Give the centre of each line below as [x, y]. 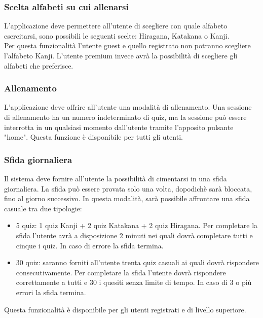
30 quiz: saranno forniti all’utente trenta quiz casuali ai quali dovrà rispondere [138, 262]
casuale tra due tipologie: [43, 208]
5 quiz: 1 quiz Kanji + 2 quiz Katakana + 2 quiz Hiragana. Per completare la [137, 225]
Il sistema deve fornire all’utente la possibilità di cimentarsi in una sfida [116, 178]
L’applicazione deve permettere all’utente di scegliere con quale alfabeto [116, 26]
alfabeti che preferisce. [39, 65]
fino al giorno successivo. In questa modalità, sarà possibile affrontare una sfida [127, 198]
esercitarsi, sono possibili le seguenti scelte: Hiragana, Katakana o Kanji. [117, 35]
